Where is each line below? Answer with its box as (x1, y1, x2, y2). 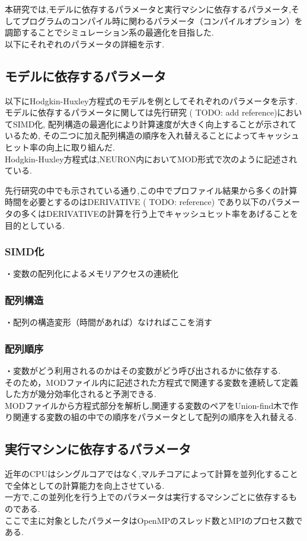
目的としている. (5, 219, 65, 231)
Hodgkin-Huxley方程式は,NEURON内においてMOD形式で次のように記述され (5, 152, 298, 165)
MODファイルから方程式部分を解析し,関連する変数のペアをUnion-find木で (5, 399, 290, 411)
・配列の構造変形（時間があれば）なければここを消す (5, 316, 212, 328)
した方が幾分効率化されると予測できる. (5, 388, 156, 400)
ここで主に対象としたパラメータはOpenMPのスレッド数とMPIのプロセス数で (5, 514, 303, 526)
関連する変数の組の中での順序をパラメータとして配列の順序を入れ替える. (12, 411, 297, 423)
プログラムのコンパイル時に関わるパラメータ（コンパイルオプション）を (21, 14, 303, 27)
